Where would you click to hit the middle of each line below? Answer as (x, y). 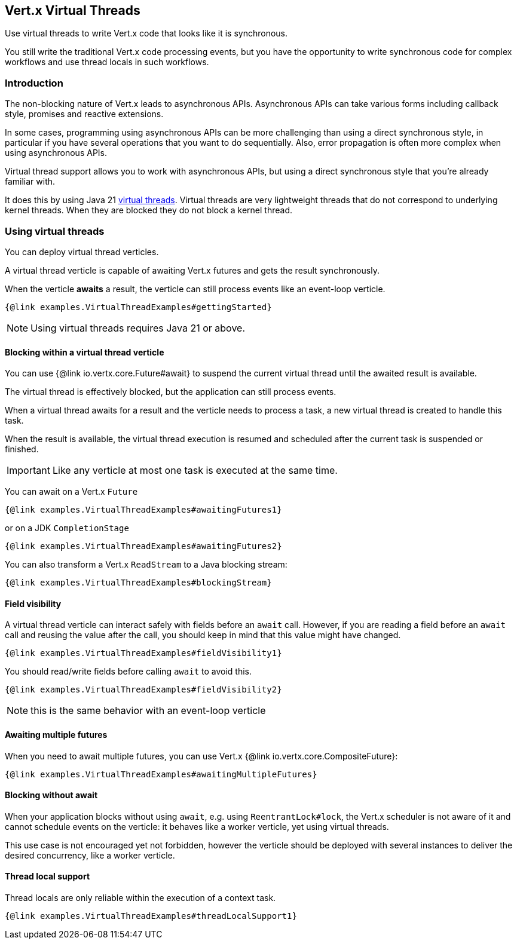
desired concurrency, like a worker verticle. (90, 855)
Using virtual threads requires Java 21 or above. (138, 328)
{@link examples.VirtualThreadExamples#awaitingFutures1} (143, 510)
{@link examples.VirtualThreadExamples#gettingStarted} (138, 307)
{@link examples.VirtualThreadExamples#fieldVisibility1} (143, 653)
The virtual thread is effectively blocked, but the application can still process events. (171, 392)
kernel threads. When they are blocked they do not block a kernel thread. (149, 210)
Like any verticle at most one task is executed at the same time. (195, 471)
